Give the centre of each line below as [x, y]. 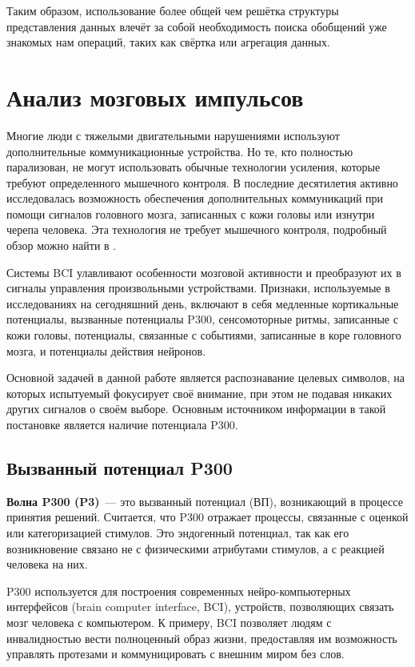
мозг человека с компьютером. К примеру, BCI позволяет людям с [169, 622]
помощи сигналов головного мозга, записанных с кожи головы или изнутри [191, 213]
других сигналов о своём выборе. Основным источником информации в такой [196, 409]
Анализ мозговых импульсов [155, 96]
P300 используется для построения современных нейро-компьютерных [179, 591]
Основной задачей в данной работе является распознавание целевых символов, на [206, 378]
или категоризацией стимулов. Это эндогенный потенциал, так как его [178, 532]
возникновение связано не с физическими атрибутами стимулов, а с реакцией [196, 548]
